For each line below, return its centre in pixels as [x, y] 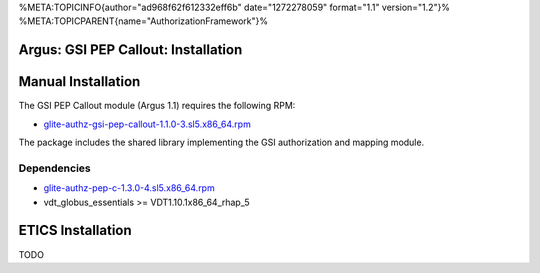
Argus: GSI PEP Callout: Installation [130, 50]
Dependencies [55, 168]
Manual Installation [79, 81]
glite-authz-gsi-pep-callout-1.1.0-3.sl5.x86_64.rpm [147, 124]
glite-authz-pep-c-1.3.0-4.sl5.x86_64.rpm [129, 188]
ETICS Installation [75, 230]
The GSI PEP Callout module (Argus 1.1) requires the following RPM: [157, 106]
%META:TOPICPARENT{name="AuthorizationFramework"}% [143, 21]
